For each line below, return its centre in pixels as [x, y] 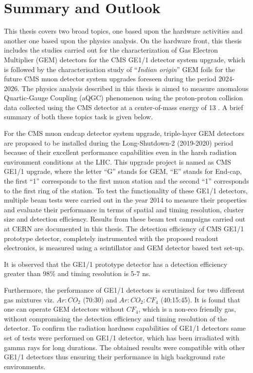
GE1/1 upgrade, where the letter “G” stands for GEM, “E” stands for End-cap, [123, 171]
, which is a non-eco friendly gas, [187, 309]
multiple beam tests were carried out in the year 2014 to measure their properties [126, 200]
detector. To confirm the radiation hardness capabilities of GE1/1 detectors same [125, 328]
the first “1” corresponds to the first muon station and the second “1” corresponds [126, 181]
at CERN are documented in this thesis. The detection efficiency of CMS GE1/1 [124, 228]
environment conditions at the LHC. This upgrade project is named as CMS [117, 161]
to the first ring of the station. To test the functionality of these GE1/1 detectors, [126, 190]
